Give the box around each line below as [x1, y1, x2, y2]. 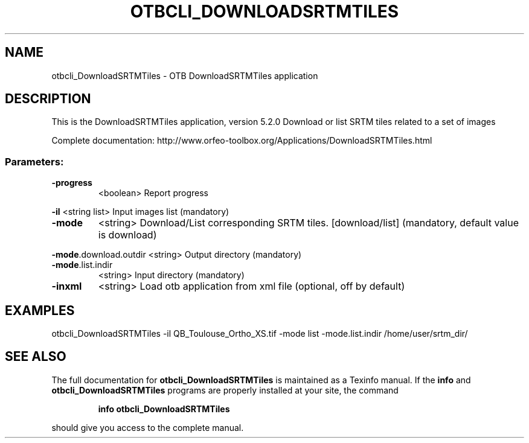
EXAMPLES [5, 302, 75, 318]
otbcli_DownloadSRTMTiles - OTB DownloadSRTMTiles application [51, 70, 318, 81]
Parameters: [5, 155, 64, 168]
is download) [98, 229, 157, 241]
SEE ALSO [5, 349, 66, 365]
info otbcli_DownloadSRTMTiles [98, 403, 230, 414]
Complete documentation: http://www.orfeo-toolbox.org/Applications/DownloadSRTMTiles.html [51, 135, 432, 146]
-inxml [51, 280, 82, 293]
